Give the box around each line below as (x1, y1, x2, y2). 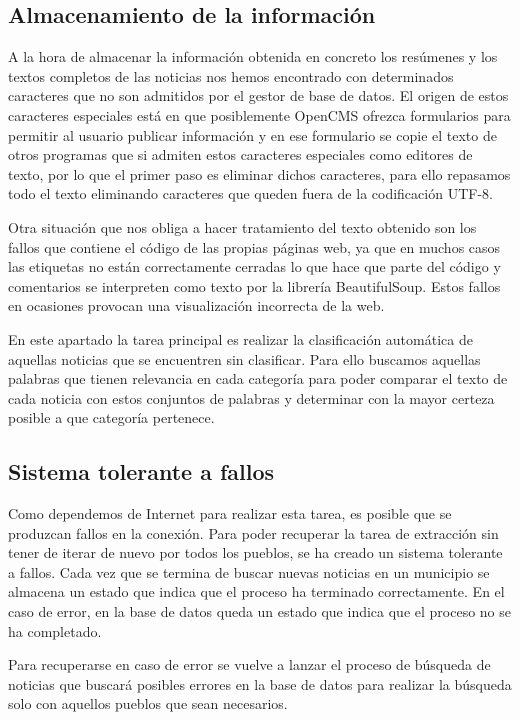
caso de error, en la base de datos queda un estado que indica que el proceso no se (8, 601, 512, 622)
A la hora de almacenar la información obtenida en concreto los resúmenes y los (8, 46, 498, 67)
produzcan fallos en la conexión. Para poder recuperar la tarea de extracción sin (8, 522, 499, 543)
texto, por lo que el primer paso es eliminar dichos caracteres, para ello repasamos (8, 163, 511, 184)
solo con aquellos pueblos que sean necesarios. (8, 693, 288, 714)
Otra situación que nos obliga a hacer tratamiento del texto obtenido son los (8, 216, 477, 237)
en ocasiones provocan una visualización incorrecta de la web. (8, 295, 385, 316)
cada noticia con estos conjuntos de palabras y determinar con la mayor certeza (8, 387, 495, 408)
